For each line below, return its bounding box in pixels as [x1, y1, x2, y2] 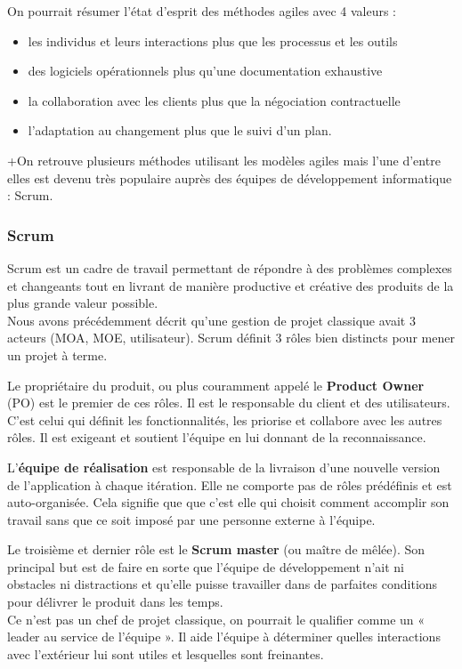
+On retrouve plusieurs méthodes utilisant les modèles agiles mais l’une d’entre [7, 150, 441, 169]
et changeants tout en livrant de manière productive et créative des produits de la [7, 276, 454, 294]
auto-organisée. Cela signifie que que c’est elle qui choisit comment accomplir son [7, 493, 450, 512]
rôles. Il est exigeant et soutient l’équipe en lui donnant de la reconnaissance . [7, 428, 426, 447]
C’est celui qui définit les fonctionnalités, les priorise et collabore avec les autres [7, 410, 442, 429]
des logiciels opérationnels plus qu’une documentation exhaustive [28, 61, 383, 80]
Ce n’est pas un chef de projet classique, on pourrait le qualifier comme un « [7, 609, 426, 628]
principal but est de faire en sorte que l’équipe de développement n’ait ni [7, 557, 404, 576]
